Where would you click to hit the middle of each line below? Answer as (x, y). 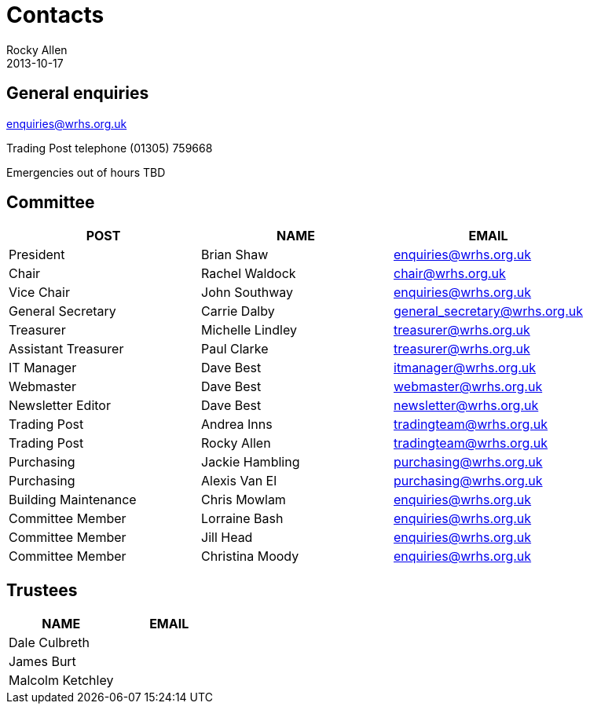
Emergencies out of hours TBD (86, 172)
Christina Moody (250, 556)
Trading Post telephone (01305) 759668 (110, 148)
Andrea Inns (237, 425)
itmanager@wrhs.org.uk (465, 368)
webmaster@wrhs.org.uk (468, 387)
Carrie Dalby (238, 311)
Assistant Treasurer (66, 349)
